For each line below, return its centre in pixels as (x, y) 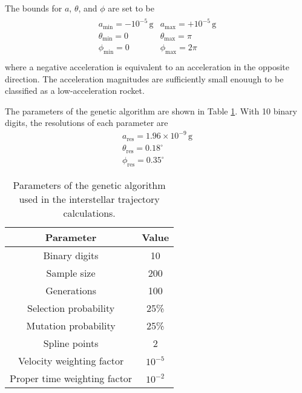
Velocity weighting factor (71, 361)
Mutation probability (71, 326)
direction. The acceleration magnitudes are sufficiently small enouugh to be (144, 78)
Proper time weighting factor (71, 378)
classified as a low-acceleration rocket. (75, 91)
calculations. (89, 213)
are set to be (131, 8)
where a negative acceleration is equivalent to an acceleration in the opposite (147, 66)
